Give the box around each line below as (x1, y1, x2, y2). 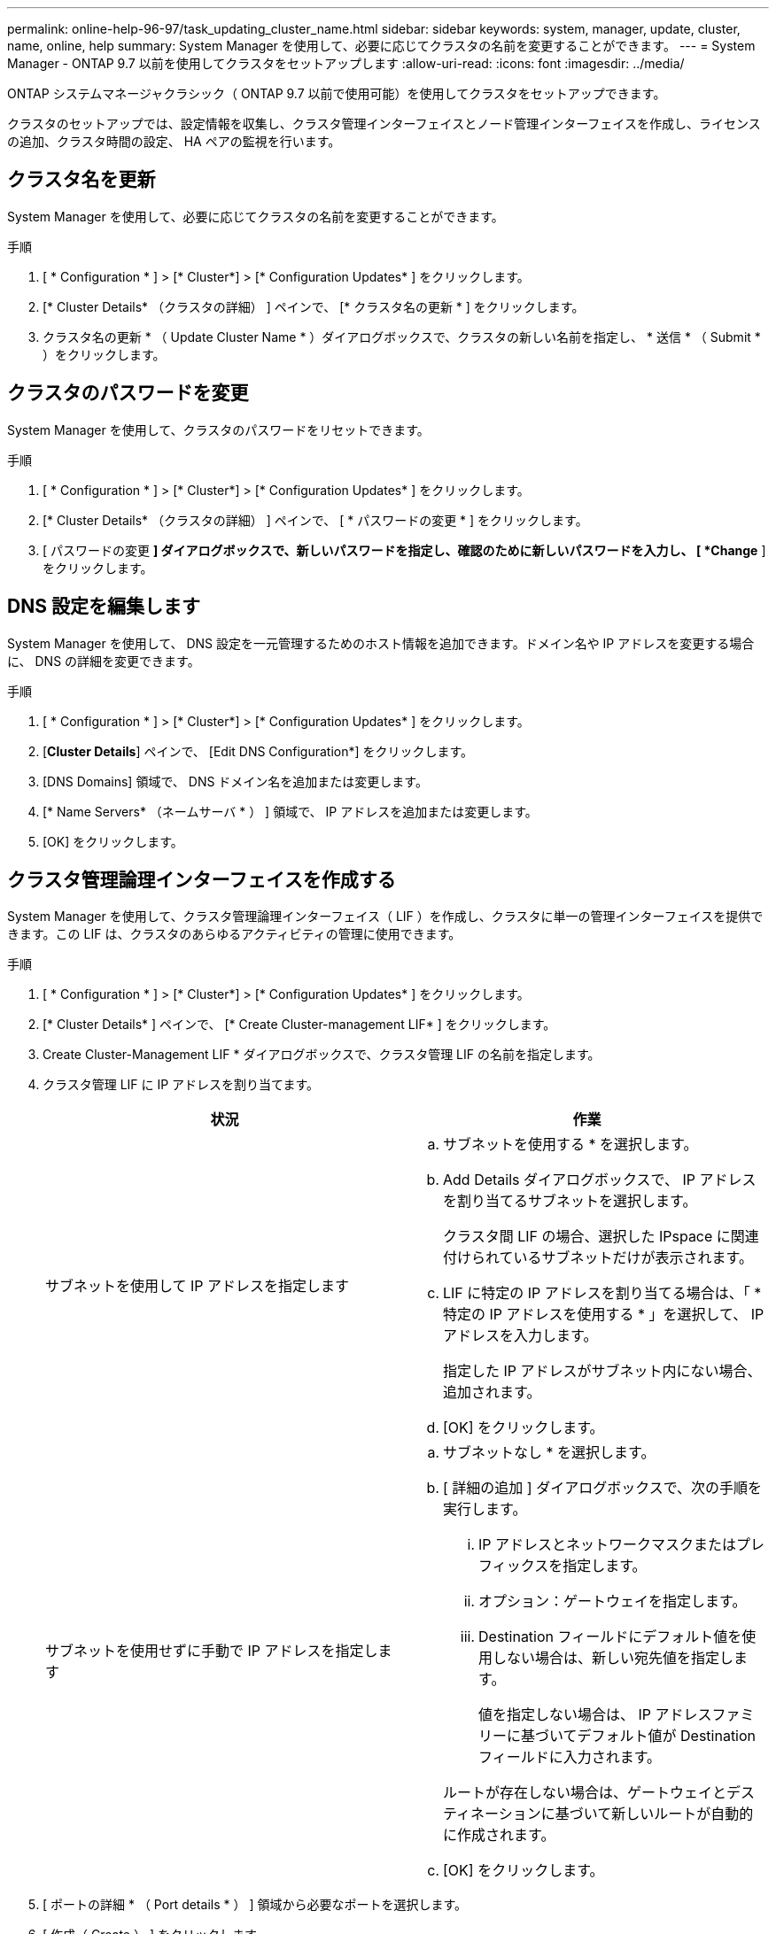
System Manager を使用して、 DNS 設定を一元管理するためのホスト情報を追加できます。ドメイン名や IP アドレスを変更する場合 (7, 635, 755, 651)
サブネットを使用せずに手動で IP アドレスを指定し (45, 1642, 378, 1660)
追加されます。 (443, 1383, 541, 1402)
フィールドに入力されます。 (478, 1748, 662, 1767)
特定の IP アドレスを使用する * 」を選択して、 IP (443, 1305, 764, 1324)
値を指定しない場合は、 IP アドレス (478, 1706, 712, 1724)
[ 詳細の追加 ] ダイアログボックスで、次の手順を (443, 1479, 763, 1497)
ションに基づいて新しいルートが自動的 (498, 1805, 754, 1823)
